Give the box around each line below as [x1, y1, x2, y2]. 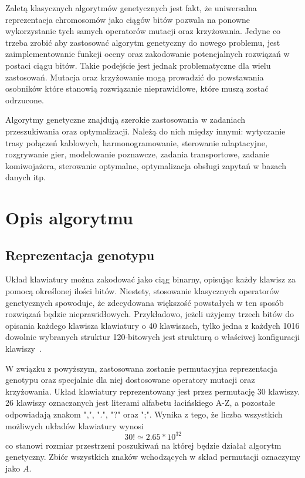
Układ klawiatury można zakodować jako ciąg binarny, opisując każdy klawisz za [5, 273, 296, 285]
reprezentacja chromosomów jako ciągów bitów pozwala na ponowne [5, 13, 250, 25]
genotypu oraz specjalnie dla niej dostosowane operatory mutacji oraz [5, 373, 255, 386]
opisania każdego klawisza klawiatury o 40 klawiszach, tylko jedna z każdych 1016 [5, 319, 300, 331]
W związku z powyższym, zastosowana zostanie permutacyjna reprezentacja [5, 362, 277, 374]
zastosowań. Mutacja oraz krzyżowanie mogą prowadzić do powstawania [5, 70, 264, 83]
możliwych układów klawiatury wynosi [5, 419, 144, 432]
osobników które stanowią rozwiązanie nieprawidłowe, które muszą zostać [5, 82, 269, 95]
